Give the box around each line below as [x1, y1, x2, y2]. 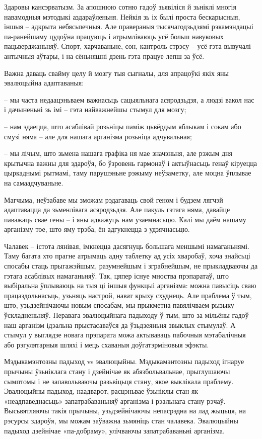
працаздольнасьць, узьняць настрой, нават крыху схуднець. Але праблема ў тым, [4, 290, 252, 300]
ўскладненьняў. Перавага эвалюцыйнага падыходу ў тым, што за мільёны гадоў [4, 310, 249, 320]
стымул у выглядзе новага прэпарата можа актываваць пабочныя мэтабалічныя [4, 329, 246, 340]
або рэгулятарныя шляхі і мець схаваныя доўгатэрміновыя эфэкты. [4, 339, 209, 349]
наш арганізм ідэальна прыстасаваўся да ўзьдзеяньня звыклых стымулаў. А [4, 319, 236, 330]
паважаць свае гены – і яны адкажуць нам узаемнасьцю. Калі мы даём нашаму [4, 214, 246, 224]
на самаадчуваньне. [4, 177, 63, 188]
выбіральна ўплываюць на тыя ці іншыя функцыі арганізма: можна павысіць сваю [4, 280, 256, 291]
